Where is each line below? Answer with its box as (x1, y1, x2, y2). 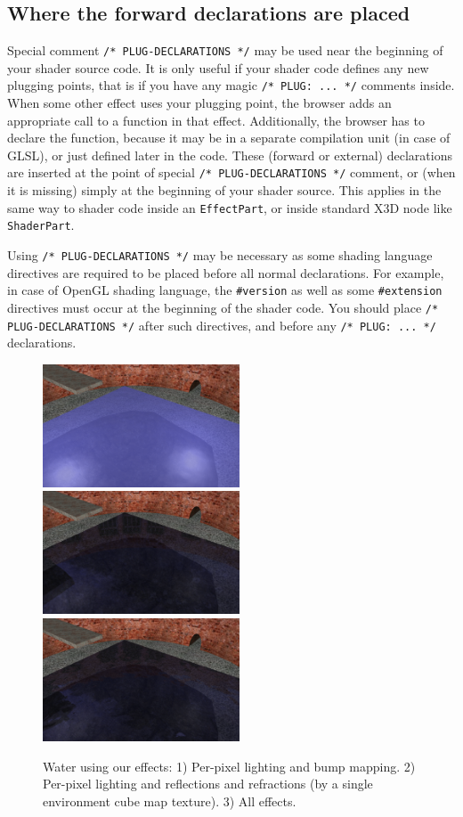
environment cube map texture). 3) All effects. (43, 791, 296, 810)
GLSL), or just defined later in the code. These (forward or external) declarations (7, 145, 452, 164)
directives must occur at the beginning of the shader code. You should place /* (7, 298, 439, 316)
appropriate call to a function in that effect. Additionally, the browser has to (7, 110, 425, 129)
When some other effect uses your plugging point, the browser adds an (7, 94, 392, 112)
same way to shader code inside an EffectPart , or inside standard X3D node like (7, 198, 452, 217)
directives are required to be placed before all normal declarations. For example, (7, 263, 444, 282)
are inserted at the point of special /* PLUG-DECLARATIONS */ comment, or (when (7, 163, 456, 182)
